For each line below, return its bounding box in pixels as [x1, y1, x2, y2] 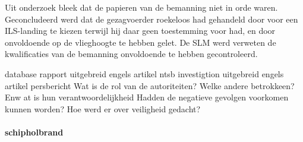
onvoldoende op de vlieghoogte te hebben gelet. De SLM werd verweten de [5, 36, 276, 48]
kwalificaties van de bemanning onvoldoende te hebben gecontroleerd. [5, 48, 258, 60]
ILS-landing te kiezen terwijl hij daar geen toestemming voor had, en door [5, 24, 276, 37]
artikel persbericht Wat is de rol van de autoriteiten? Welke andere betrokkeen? [5, 79, 295, 91]
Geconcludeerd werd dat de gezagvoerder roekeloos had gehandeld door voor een [5, 12, 298, 25]
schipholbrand [5, 125, 64, 138]
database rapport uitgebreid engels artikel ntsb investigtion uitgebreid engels [5, 67, 284, 80]
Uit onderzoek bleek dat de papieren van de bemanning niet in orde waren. [5, 1, 278, 13]
